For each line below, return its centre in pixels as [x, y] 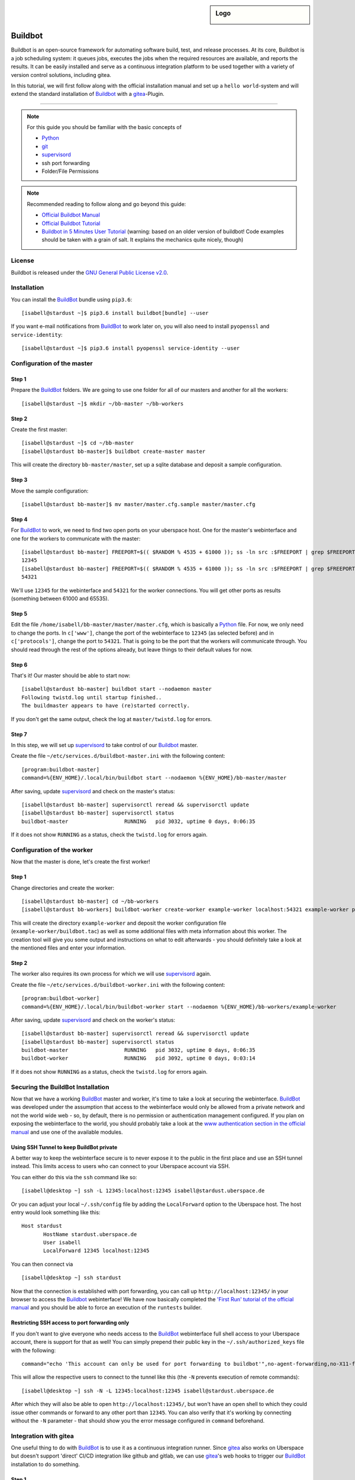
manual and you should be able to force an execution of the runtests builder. [106, 1308]
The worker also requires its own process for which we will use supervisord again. [111, 974]
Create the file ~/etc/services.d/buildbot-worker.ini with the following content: [118, 984]
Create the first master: [39, 429]
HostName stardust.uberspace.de [90, 1234]
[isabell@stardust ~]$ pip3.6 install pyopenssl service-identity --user [131, 348]
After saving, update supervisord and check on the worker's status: [93, 1020]
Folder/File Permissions [70, 171]
